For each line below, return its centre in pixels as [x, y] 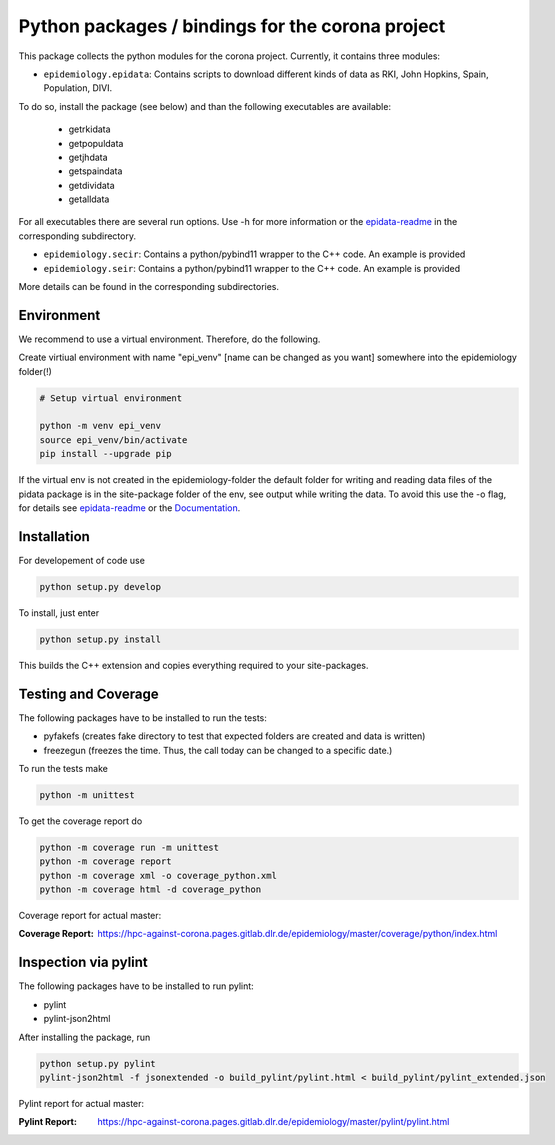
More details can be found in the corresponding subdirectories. [149, 287]
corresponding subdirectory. [77, 236]
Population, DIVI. [78, 88]
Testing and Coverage [88, 693]
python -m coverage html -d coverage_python [150, 889]
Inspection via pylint [83, 962]
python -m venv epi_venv [100, 426]
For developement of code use [81, 560]
